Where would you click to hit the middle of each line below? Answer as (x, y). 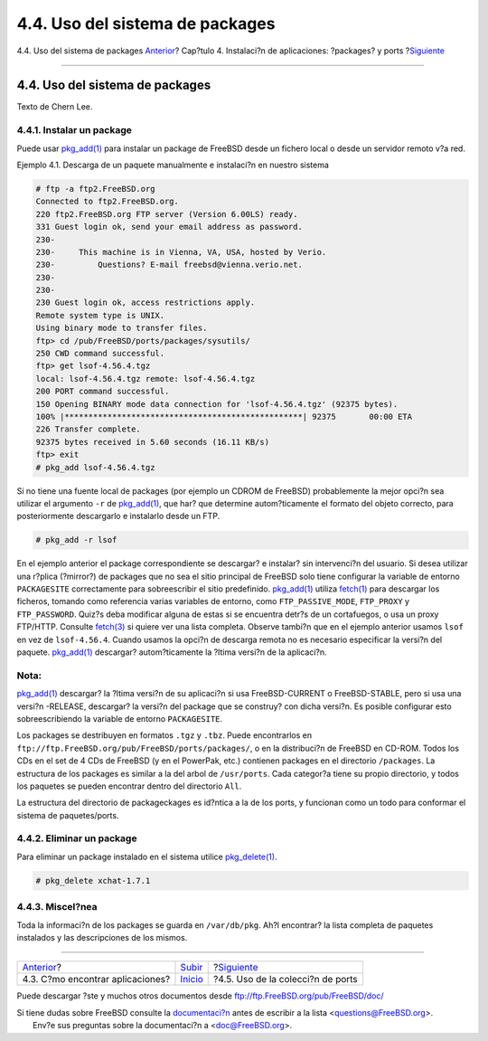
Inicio (192, 979)
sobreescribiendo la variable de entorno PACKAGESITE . (120, 718)
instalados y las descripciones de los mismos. (102, 937)
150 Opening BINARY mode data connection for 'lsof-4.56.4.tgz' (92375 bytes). (217, 404)
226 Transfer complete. (89, 429)
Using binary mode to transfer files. (122, 328)
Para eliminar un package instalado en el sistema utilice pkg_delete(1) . (147, 856)
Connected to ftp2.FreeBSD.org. (108, 202)
